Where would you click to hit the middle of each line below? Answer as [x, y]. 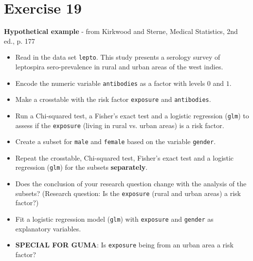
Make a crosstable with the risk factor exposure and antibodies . [113, 99]
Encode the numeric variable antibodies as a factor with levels [110, 83]
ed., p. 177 [19, 41]
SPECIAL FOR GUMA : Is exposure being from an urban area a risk [124, 245]
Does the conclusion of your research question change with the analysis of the [131, 184]
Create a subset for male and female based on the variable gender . [116, 141]
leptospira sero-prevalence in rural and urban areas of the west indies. [119, 66]
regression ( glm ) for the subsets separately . [81, 167]
